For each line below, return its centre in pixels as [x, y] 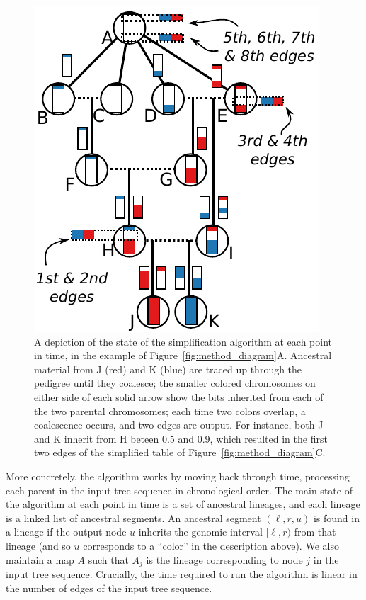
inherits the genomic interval [200, 532]
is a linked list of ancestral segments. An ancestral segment [133, 517]
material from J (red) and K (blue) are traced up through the [168, 369]
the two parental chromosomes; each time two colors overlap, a [170, 411]
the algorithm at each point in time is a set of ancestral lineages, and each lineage [183, 504]
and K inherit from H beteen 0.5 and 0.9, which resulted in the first [181, 438]
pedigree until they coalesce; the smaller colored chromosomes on [175, 383]
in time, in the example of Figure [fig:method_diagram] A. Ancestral [183, 355]
